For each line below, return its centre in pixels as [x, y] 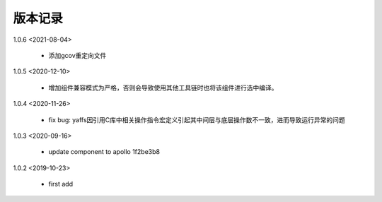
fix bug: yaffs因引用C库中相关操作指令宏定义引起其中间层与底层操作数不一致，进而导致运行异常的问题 [197, 119]
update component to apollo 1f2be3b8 [104, 152]
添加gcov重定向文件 [77, 55]
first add [61, 184]
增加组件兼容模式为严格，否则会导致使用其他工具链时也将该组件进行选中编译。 [163, 88]
